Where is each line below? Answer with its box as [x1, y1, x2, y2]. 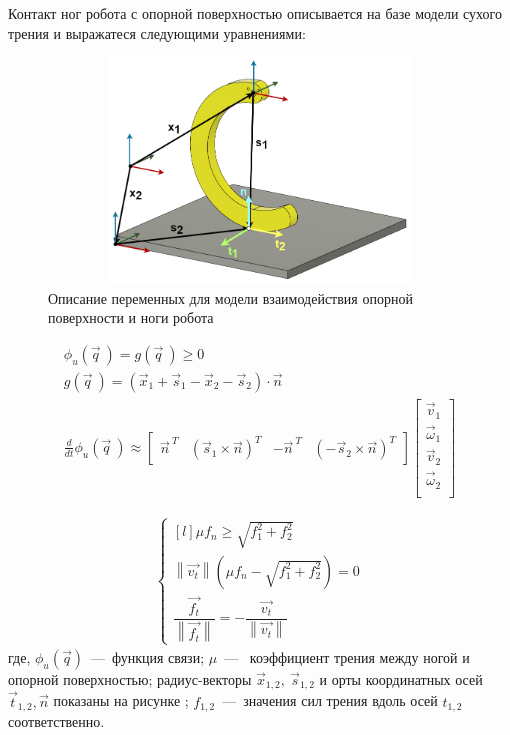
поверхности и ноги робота [48, 307, 214, 328]
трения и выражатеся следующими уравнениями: [8, 22, 306, 43]
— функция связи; [90, 646, 205, 667]
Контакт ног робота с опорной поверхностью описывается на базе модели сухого [8, 3, 502, 23]
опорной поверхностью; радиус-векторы [8, 668, 252, 689]
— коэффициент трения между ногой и [224, 646, 470, 667]
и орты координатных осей [319, 668, 483, 689]
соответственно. [8, 711, 105, 732]
